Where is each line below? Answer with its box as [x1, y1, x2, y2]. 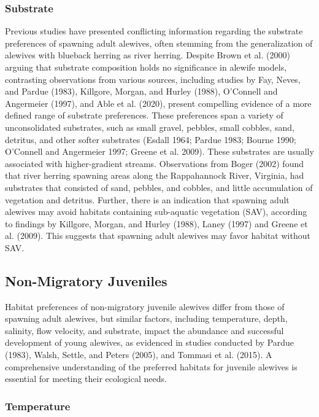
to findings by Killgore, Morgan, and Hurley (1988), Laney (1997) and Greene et [5, 217, 308, 230]
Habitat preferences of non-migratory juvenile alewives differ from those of [5, 300, 285, 313]
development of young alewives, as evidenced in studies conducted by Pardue [5, 336, 294, 349]
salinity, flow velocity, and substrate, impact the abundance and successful [5, 324, 284, 337]
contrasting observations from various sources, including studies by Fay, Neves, [5, 72, 301, 85]
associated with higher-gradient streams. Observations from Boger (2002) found [5, 157, 304, 170]
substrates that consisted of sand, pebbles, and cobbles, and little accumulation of [5, 181, 313, 193]
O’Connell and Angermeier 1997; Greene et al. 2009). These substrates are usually [5, 145, 314, 158]
